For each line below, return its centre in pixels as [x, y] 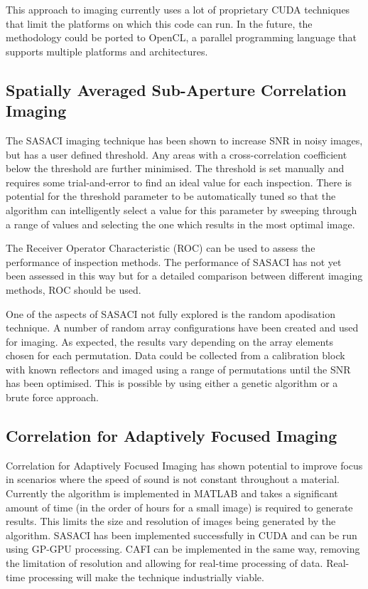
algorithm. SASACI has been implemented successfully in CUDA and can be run [182, 535]
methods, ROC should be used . [74, 289]
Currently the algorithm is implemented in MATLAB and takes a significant [172, 493]
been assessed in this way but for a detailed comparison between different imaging [184, 276]
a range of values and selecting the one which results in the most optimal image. [180, 224]
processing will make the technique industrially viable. [146, 577]
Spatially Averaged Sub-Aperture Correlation [176, 89]
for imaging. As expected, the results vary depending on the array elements [169, 341]
